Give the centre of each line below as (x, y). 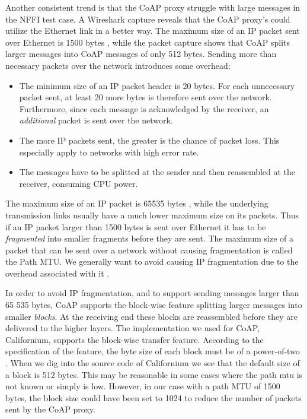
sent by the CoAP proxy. (50, 409)
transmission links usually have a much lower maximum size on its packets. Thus (152, 215)
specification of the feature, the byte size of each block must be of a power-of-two (153, 351)
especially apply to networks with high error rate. (109, 152)
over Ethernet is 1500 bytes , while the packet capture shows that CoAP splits (148, 42)
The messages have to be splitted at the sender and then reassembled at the (157, 172)
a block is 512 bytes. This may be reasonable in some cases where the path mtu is (154, 374)
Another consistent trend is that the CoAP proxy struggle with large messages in (153, 7)
